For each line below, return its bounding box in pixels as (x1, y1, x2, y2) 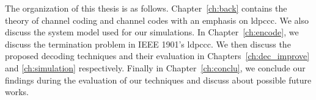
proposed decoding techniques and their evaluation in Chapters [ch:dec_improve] (5, 49, 310, 62)
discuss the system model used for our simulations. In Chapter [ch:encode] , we (5, 26, 299, 38)
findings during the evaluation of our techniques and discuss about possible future (5, 73, 312, 86)
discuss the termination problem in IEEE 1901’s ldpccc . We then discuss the (5, 37, 291, 50)
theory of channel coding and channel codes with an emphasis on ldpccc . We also (5, 13, 309, 26)
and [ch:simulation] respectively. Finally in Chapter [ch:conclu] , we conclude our (5, 61, 306, 74)
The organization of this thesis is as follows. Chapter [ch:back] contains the (5, 2, 287, 14)
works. (5, 85, 29, 98)
